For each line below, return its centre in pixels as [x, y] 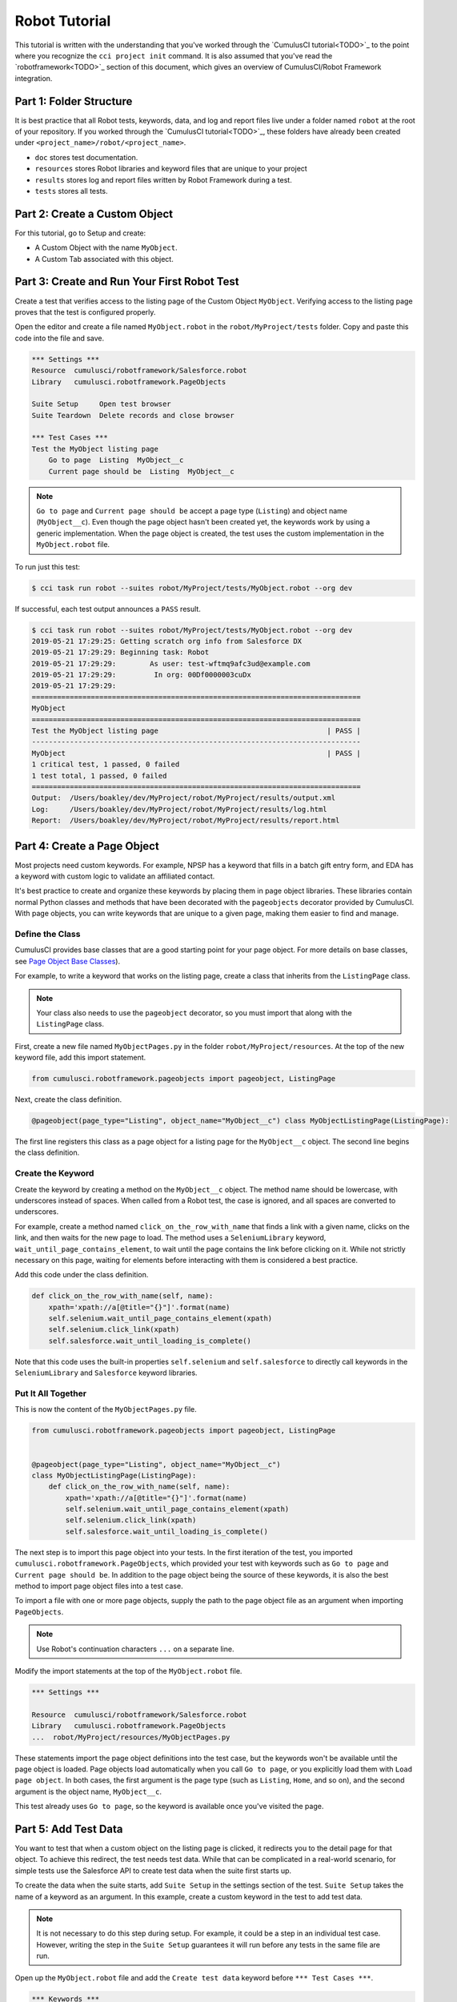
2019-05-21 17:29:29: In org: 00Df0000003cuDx [141, 675]
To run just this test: [47, 567]
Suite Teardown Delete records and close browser [133, 415]
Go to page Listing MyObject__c [116, 460]
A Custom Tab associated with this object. [104, 259]
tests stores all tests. [71, 191]
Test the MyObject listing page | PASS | [196, 731]
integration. [34, 78]
